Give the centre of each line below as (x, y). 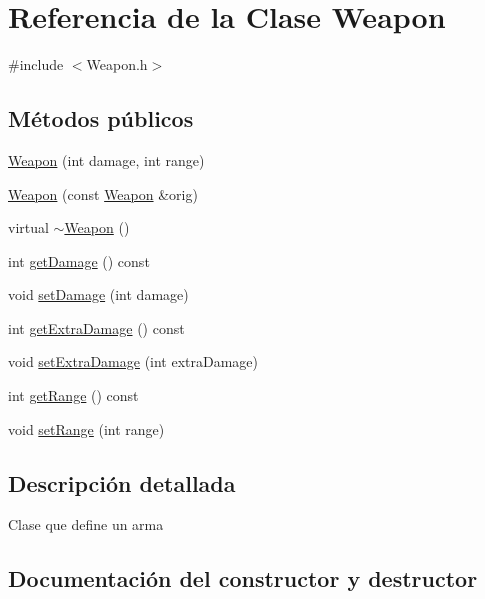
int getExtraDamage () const (96, 327)
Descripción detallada (122, 482)
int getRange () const (73, 395)
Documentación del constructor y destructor (243, 578)
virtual (28, 227)
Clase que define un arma (86, 524)
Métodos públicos (101, 118)
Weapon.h (117, 64)
